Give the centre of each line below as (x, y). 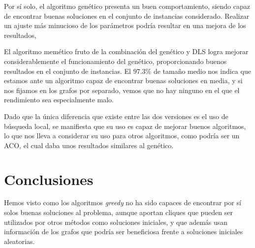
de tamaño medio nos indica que (202, 71)
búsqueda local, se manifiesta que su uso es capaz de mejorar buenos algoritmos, (125, 126)
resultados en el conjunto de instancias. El (67, 71)
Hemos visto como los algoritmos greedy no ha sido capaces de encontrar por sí (123, 202)
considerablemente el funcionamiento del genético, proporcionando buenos (115, 61)
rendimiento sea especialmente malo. (59, 100)
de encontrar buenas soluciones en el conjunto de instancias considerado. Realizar (127, 15)
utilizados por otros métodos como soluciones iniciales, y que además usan (116, 222)
